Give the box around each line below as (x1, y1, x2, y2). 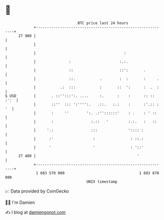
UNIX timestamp (86, 179, 118, 184)
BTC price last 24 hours (78, 21, 129, 25)
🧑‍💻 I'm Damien (5, 199, 35, 205)
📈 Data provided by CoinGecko (5, 188, 69, 194)
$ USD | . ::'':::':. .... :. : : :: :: (5, 93, 155, 98)
